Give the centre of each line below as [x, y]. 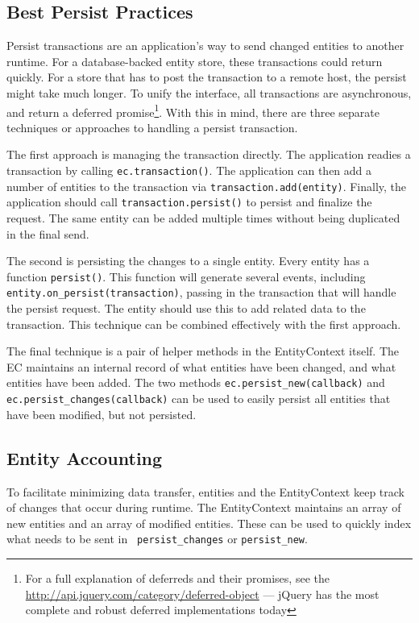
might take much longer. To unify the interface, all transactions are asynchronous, [209, 92]
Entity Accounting [85, 457]
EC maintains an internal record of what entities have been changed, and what [201, 366]
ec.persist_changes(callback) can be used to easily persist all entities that [199, 399]
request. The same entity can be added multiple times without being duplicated [203, 217]
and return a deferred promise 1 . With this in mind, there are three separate [193, 110]
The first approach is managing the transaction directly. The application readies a [209, 154]
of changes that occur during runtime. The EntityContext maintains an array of [204, 507]
